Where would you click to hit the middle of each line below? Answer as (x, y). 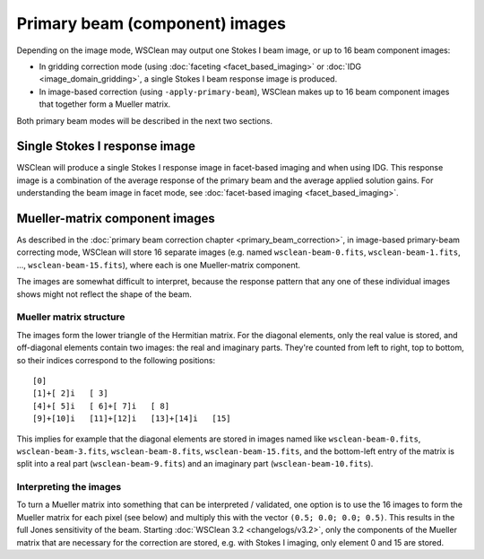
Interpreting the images (69, 487)
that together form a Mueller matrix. (105, 104)
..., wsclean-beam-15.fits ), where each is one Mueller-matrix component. (158, 265)
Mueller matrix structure (71, 317)
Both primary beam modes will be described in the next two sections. (145, 120)
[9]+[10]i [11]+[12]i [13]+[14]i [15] (132, 419)
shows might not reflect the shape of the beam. (104, 294)
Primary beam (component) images (151, 23)
